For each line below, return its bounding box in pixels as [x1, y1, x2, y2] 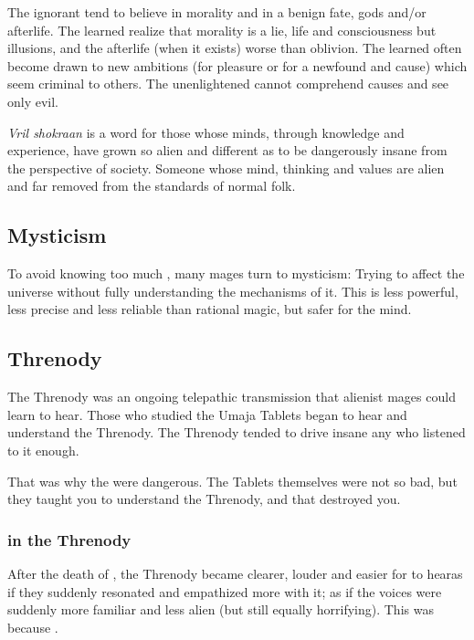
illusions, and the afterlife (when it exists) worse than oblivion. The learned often [7, 38, 462, 58]
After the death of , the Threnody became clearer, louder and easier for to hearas [7, 563, 463, 582]
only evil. [7, 91, 59, 110]
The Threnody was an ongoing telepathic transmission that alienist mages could [7, 387, 456, 406]
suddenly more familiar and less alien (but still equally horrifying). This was [7, 600, 434, 619]
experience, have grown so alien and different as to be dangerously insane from [7, 141, 448, 160]
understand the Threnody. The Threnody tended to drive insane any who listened [7, 423, 466, 442]
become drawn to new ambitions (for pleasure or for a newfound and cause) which [7, 56, 468, 75]
